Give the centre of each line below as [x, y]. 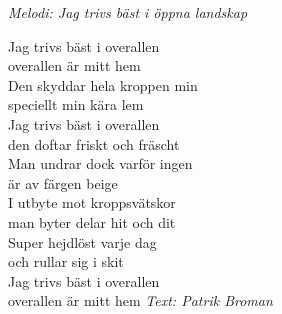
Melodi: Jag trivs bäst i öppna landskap [128, 12]
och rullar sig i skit [66, 261]
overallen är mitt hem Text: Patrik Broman [140, 300]
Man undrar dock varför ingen [100, 163]
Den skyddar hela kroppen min [103, 84]
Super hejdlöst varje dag [82, 241]
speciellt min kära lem [76, 104]
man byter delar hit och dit [92, 221]
